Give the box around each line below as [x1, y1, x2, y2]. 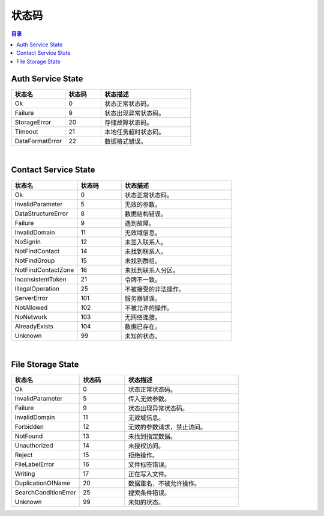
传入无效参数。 [128, 395, 171, 403]
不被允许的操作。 [124, 304, 173, 312]
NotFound [14, 432, 43, 440]
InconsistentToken [14, 275, 67, 283]
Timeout [14, 127, 38, 135]
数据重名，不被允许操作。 [128, 479, 201, 488]
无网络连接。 [124, 313, 161, 321]
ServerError [14, 293, 48, 302]
